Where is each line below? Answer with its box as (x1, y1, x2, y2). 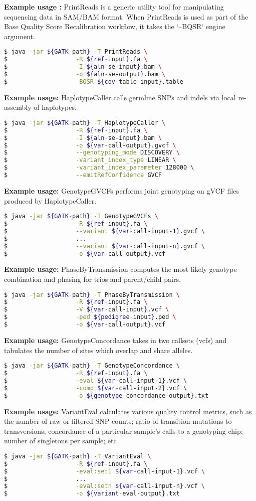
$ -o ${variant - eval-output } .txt (4, 490, 180, 497)
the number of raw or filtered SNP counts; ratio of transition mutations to (4, 416, 232, 426)
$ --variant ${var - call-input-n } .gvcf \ (4, 242, 205, 250)
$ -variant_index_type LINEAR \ (4, 156, 176, 164)
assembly (4, 102, 32, 112)
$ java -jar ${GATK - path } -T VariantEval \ (4, 452, 151, 460)
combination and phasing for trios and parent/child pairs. (4, 273, 181, 284)
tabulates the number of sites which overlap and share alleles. (4, 345, 193, 355)
